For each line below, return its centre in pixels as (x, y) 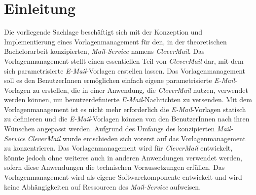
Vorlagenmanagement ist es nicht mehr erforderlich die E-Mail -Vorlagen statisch (125, 109)
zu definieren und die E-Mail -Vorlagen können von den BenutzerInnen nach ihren (127, 119)
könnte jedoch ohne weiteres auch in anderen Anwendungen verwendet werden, (123, 157)
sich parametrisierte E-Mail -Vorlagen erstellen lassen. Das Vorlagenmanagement (125, 70)
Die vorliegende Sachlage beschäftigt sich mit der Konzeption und (103, 32)
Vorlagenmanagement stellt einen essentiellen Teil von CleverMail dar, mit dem (124, 60)
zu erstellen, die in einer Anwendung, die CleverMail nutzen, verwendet (140, 90)
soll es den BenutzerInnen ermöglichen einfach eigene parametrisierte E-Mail (120, 80)
